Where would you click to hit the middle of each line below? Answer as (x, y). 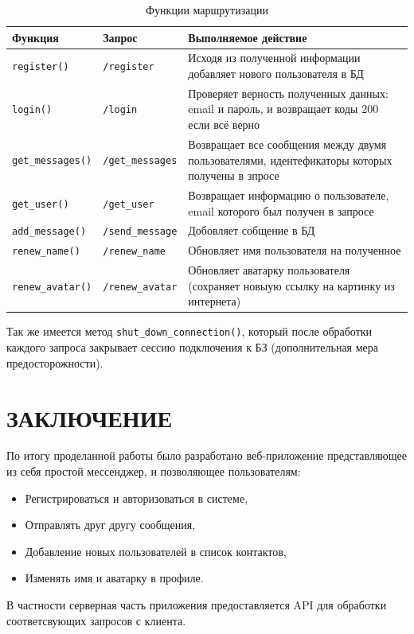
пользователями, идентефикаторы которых (290, 159)
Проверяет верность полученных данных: (288, 93)
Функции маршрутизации (207, 10)
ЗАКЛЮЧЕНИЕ (90, 417)
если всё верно (224, 124)
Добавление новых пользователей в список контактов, (156, 551)
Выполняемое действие (248, 37)
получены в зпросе (234, 175)
